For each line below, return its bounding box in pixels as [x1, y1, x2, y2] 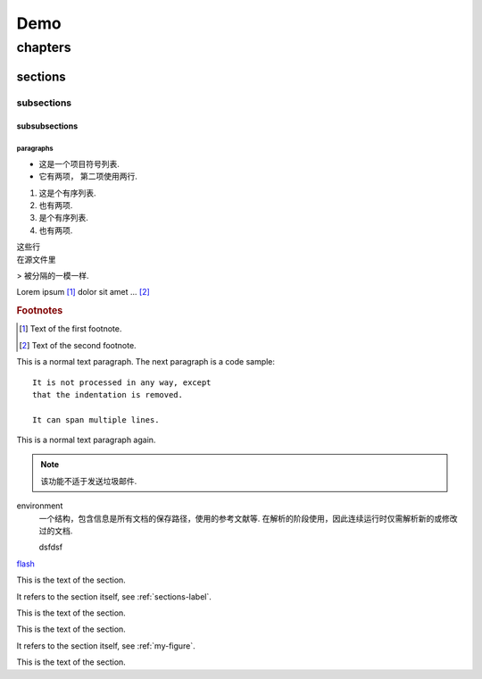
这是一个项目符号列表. [38, 158, 120, 169]
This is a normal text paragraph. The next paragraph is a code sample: [16, 356, 276, 367]
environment [16, 500, 63, 511]
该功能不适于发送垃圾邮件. [40, 475, 137, 486]
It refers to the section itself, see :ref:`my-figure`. [16, 640, 195, 651]
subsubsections [16, 121, 79, 131]
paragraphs [16, 144, 54, 154]
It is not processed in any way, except [32, 377, 212, 388]
